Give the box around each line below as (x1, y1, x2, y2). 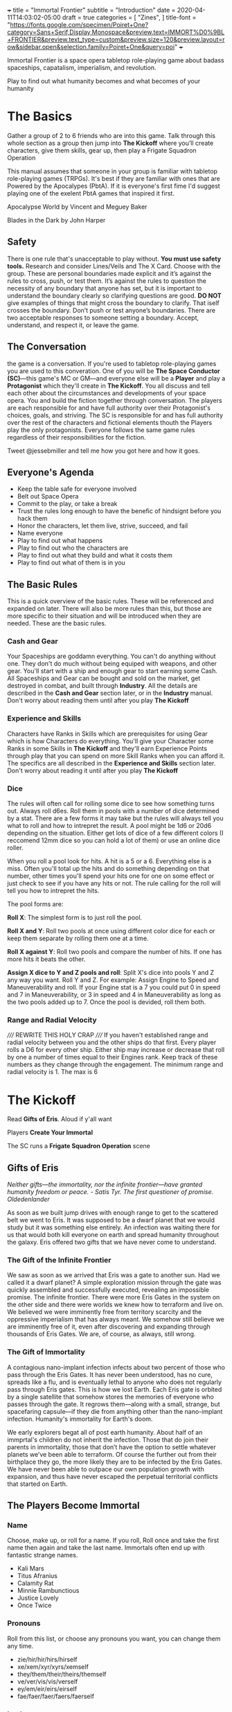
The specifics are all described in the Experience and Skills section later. (7, 759, 216, 767)
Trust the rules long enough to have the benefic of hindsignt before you (17, 507, 222, 515)
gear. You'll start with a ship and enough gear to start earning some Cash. (7, 667, 218, 675)
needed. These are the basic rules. (7, 619, 107, 628)
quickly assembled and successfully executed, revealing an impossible (7, 1286, 210, 1294)
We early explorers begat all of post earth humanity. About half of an (7, 1428, 203, 1436)
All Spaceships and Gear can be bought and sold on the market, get (7, 674, 201, 682)
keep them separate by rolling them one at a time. (7, 934, 149, 942)
